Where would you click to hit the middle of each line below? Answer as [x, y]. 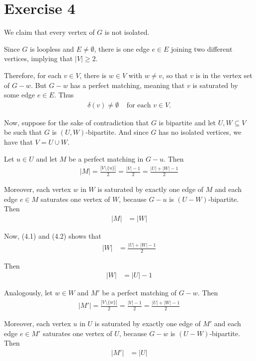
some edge [20, 95]
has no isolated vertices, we [200, 132]
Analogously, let [28, 293]
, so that [175, 75]
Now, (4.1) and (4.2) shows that [53, 236]
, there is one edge [122, 48]
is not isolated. [127, 32]
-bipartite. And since [117, 132]
